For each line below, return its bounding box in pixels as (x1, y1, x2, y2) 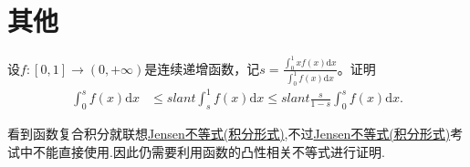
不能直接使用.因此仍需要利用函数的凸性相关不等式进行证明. (32, 141, 385, 161)
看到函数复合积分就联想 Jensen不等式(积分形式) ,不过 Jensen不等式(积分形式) (7, 124, 451, 143)
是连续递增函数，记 (144, 58, 260, 78)
